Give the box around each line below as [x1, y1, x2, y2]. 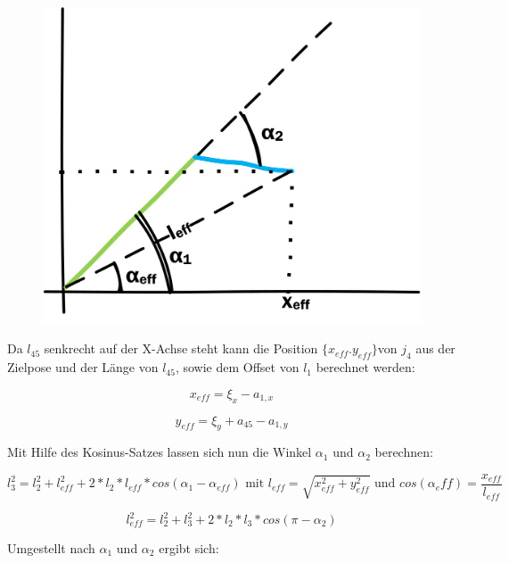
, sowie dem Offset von [175, 358, 300, 377]
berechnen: [374, 443, 433, 461]
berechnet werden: [316, 358, 415, 377]
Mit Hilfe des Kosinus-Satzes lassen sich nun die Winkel [7, 443, 312, 461]
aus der [415, 339, 456, 358]
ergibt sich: [159, 539, 219, 558]
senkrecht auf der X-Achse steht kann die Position [44, 339, 318, 358]
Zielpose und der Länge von [7, 358, 159, 377]
